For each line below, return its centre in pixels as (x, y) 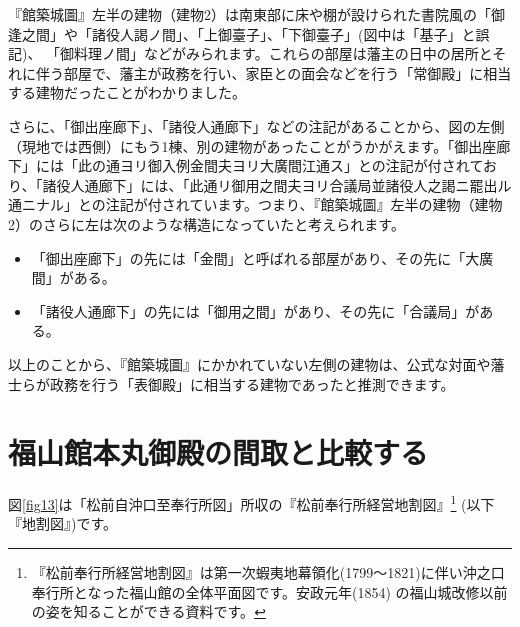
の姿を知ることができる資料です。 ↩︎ (148, 611)
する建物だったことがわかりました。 (127, 92)
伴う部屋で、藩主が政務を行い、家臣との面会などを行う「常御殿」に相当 (273, 72)
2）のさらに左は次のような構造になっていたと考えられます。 (206, 223)
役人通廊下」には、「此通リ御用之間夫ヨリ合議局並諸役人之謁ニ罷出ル (284, 184)
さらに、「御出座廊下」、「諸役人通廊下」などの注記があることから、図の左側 (256, 125)
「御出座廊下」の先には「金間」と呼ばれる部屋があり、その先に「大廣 (262, 257)
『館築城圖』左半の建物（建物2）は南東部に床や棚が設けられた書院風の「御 (256, 14)
